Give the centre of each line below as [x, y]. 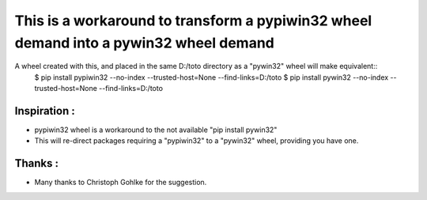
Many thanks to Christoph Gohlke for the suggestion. [121, 183]
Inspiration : [45, 111]
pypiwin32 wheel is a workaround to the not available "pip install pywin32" [156, 130]
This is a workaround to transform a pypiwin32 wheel [193, 21]
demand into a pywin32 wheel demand [144, 43]
